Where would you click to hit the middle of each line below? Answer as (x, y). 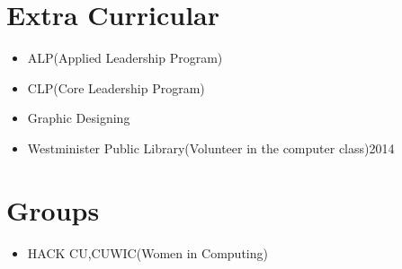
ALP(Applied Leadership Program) (125, 58)
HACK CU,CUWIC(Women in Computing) (147, 252)
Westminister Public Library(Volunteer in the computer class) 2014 (211, 148)
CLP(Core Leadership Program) (116, 87)
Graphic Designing (79, 118)
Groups (53, 209)
